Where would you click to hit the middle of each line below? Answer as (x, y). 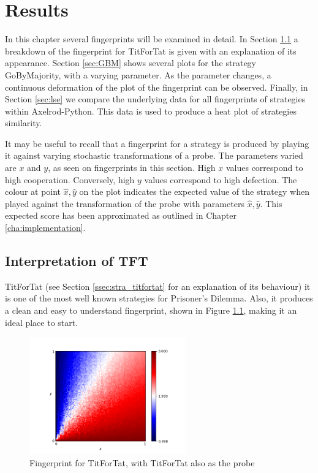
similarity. (24, 123)
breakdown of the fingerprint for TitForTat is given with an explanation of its (151, 51)
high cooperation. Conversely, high (70, 179)
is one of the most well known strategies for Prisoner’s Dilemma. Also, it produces (159, 298)
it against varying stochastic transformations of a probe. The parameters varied (154, 155)
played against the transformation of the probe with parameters (125, 203)
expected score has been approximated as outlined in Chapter (121, 215)
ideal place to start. (42, 322)
